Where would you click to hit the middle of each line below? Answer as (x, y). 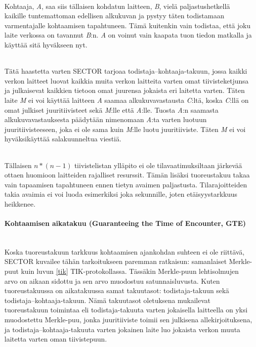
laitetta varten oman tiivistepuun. (56, 339)
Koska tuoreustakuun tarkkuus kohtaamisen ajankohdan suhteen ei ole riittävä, (125, 251)
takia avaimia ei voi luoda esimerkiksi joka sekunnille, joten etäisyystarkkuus (121, 194)
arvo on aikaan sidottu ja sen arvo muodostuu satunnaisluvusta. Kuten (112, 281)
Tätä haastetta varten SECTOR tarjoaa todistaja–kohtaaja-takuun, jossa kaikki (126, 71)
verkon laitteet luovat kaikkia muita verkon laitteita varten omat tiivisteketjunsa (127, 80)
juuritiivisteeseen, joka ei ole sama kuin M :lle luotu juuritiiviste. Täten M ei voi (125, 129)
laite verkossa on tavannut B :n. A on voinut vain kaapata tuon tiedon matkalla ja (128, 35)
